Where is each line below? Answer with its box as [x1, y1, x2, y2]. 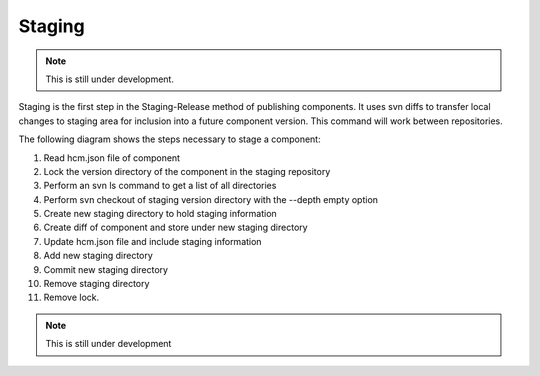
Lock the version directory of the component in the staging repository [43, 165, 331, 177]
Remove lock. [43, 291, 100, 304]
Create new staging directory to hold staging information [43, 208, 277, 220]
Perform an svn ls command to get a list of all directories [43, 180, 277, 192]
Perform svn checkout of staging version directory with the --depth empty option [43, 193, 379, 205]
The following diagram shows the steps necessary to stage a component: [18, 133, 321, 145]
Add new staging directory [43, 250, 154, 262]
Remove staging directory [43, 278, 150, 290]
